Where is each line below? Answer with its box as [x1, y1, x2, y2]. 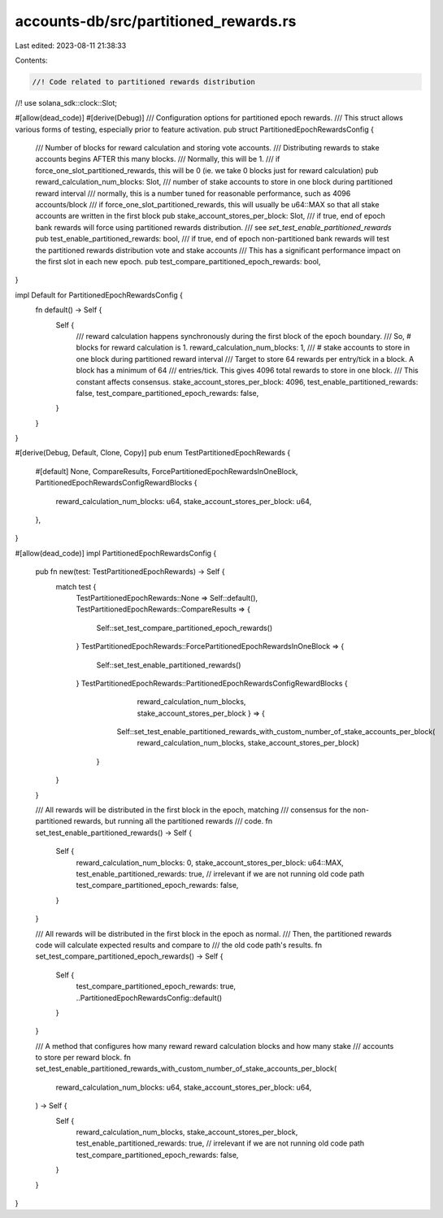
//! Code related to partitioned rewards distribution [32, 77, 255, 86]
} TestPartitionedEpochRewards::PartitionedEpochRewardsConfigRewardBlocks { [76, 678, 349, 688]
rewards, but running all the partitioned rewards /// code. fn [73, 816, 272, 826]
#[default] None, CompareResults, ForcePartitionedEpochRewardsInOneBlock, [35, 466, 298, 476]
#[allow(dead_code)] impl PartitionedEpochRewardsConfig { [15, 548, 217, 558]
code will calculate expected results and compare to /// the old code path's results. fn [35, 940, 323, 950]
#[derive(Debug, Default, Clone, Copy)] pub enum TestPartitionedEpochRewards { [15, 448, 291, 458]
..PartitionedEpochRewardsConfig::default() [76, 993, 223, 1003]
